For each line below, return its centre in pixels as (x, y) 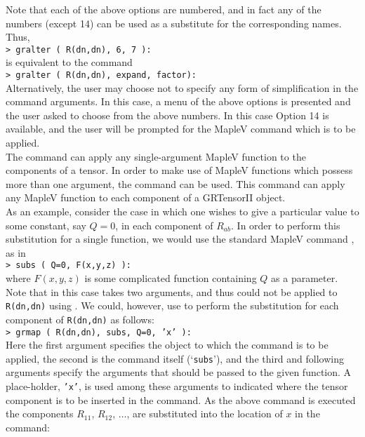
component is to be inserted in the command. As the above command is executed (181, 399)
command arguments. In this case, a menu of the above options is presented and (178, 101)
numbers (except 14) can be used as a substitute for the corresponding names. (174, 23)
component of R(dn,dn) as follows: (80, 319)
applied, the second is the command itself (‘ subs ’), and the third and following (175, 358)
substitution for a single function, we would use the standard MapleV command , (180, 239)
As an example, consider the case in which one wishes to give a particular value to (182, 211)
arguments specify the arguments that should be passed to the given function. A (179, 372)
